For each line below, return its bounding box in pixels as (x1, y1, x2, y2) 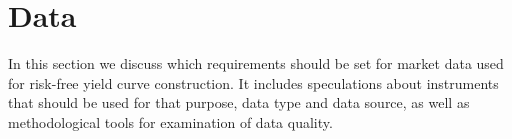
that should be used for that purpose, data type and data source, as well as (8, 92, 470, 113)
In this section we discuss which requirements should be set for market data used (8, 53, 504, 74)
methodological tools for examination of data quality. (8, 111, 333, 132)
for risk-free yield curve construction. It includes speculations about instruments (8, 72, 499, 93)
